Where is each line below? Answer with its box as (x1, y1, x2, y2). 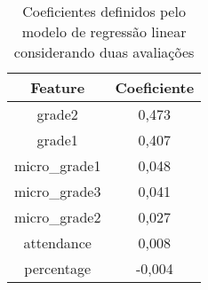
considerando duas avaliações (13, 42, 195, 62)
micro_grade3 (14, 181, 101, 201)
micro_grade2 (14, 207, 101, 227)
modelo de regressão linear (21, 21, 187, 42)
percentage (24, 258, 92, 278)
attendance (23, 232, 92, 253)
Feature (30, 77, 85, 98)
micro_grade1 (14, 155, 101, 176)
